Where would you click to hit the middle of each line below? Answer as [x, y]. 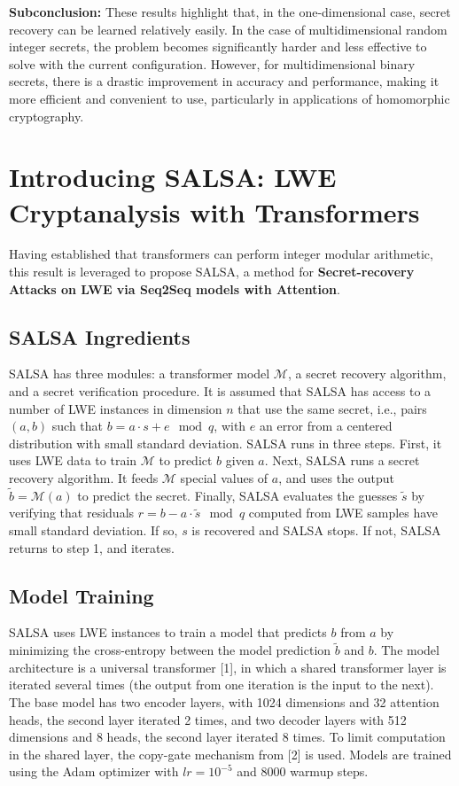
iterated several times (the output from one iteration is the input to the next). [222, 685]
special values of [224, 478]
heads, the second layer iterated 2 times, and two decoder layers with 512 [208, 719]
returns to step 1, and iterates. [92, 547]
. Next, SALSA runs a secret [342, 460]
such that [78, 426]
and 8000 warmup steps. [303, 771]
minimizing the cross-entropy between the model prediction [170, 650]
